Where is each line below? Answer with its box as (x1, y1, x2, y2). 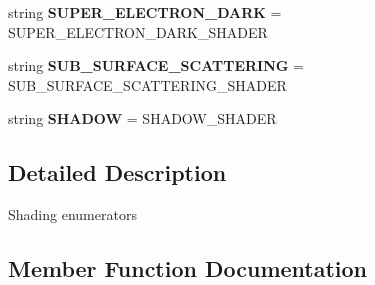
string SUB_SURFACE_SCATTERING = (8, 55, 305, 76)
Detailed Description (8, 157, 227, 188)
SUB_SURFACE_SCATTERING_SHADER (8, 74, 287, 95)
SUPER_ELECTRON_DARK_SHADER (8, 21, 268, 42)
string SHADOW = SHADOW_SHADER (8, 108, 277, 129)
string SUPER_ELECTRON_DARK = (8, 2, 282, 22)
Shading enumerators (8, 204, 137, 225)
